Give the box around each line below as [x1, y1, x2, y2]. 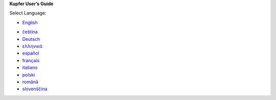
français [22, 57, 40, 63]
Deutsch [22, 36, 40, 42]
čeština [22, 29, 38, 35]
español [22, 50, 39, 56]
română [22, 79, 38, 85]
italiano [22, 64, 38, 71]
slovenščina [22, 86, 48, 92]
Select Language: [9, 10, 47, 16]
